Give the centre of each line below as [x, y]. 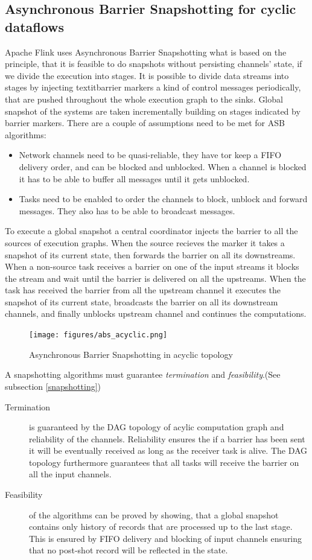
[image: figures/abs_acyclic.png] [98, 335]
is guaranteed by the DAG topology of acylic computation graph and [157, 427]
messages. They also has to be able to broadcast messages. [127, 210]
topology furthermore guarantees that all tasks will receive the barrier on [164, 462]
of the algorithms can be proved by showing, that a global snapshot [154, 514]
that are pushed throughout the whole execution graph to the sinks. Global [144, 99]
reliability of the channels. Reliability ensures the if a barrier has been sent [167, 438]
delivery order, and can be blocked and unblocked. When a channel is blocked [163, 166]
